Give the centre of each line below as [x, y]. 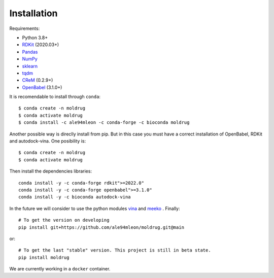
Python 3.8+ [35, 38]
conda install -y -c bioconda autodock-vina [75, 197]
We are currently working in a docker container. [60, 269]
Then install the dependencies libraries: [51, 171]
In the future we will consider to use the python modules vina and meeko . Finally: [95, 208]
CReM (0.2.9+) [38, 80]
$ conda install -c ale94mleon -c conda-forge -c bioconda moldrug [104, 123]
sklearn [30, 66]
